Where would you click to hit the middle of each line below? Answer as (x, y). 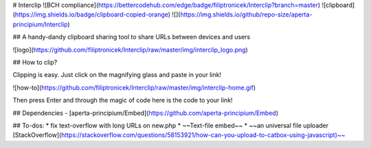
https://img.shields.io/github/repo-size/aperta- (246, 14)
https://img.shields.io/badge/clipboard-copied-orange (91, 14)
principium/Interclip (40, 24)
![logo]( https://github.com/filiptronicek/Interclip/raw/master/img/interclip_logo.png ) (131, 50)
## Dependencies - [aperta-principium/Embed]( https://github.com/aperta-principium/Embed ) (145, 113)
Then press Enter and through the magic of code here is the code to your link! (123, 101)
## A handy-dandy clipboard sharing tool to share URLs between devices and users (132, 37)
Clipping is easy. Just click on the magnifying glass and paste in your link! (117, 75)
